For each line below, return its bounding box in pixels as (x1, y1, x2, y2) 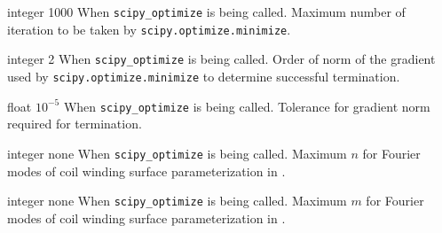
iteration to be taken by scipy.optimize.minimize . (7, 19, 291, 38)
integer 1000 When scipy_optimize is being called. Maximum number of (7, 3, 406, 20)
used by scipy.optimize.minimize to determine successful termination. (7, 66, 400, 85)
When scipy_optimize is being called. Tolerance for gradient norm (63, 97, 430, 115)
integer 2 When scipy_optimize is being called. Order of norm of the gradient (7, 50, 436, 68)
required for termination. (7, 114, 142, 133)
